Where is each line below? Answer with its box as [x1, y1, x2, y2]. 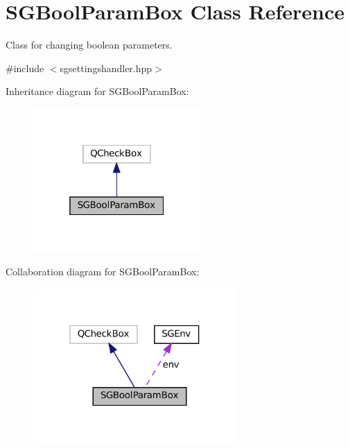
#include [6, 60, 44, 75]
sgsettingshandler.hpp [60, 60, 152, 75]
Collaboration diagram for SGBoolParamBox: [6, 264, 200, 278]
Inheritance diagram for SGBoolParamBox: [6, 84, 189, 98]
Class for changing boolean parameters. [6, 37, 173, 52]
